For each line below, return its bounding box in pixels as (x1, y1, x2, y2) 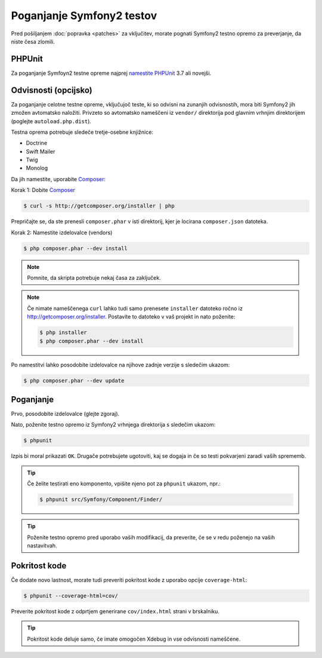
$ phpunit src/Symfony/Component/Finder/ (39, 496, 163, 503)
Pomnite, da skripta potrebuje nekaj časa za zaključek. (27, 274, 161, 281)
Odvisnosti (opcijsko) (11, 85, 92, 95)
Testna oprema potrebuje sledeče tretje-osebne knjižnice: (11, 128, 153, 136)
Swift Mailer (26, 148, 55, 155)
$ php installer (39, 329, 88, 336)
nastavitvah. (27, 541, 57, 549)
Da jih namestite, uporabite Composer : (11, 175, 106, 182)
